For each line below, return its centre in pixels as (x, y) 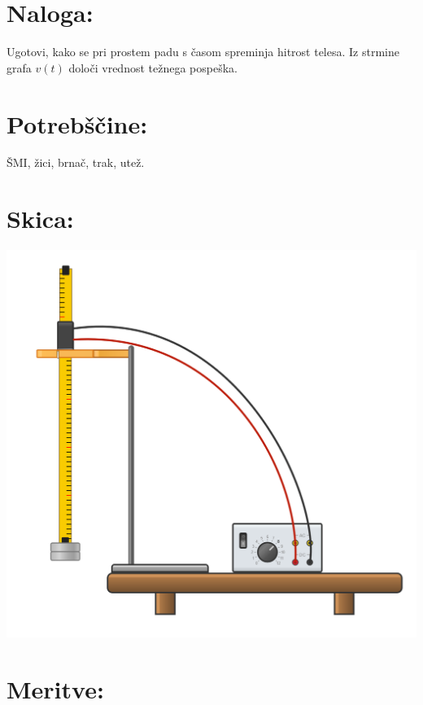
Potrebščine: (77, 123)
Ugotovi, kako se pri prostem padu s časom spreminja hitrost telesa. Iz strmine (203, 52)
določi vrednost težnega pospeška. (153, 67)
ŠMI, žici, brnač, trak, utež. (76, 162)
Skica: (40, 219)
